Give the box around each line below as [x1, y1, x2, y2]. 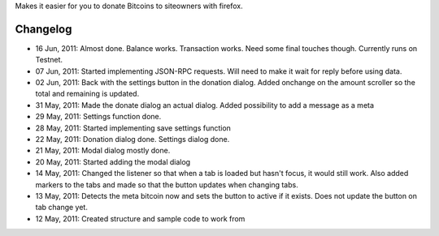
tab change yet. [35, 203, 89, 212]
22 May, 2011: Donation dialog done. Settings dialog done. [35, 135, 230, 144]
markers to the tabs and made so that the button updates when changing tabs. [35, 179, 298, 190]
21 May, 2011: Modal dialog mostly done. [35, 146, 171, 156]
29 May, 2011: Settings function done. [35, 112, 162, 122]
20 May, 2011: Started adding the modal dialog [35, 157, 191, 166]
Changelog [15, 22, 72, 36]
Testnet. [35, 55, 63, 65]
